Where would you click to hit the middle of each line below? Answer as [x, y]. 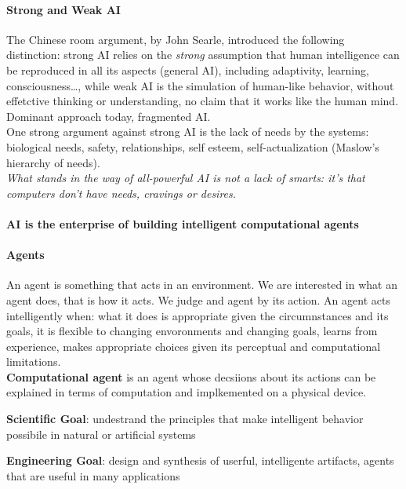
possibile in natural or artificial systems [101, 434]
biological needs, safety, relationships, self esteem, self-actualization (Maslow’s [193, 146]
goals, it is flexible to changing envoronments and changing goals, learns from [192, 331]
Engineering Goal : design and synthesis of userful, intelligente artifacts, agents [200, 460]
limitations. [34, 361]
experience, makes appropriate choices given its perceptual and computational [194, 346]
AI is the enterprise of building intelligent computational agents [183, 223]
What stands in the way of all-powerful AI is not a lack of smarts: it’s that [186, 178]
